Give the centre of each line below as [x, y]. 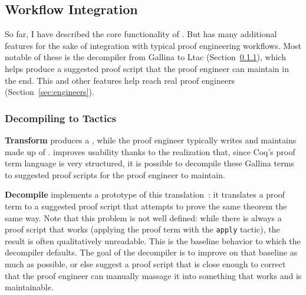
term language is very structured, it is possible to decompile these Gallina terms [149, 163]
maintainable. [29, 287]
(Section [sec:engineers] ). [50, 92]
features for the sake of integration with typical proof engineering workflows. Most [153, 45]
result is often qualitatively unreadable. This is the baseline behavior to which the [153, 240]
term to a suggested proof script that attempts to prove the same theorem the [146, 206]
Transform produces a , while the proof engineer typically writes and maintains [151, 140]
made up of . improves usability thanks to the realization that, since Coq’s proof [150, 151]
